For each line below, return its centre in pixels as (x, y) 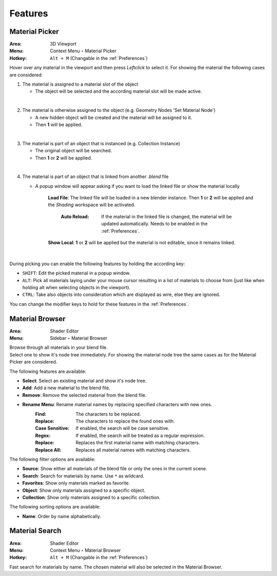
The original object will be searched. (74, 151)
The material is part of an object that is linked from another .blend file (95, 176)
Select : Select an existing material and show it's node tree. (84, 381)
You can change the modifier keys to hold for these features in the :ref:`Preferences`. (99, 304)
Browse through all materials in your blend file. (58, 347)
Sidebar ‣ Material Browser (79, 338)
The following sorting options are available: (55, 507)
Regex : (43, 435)
